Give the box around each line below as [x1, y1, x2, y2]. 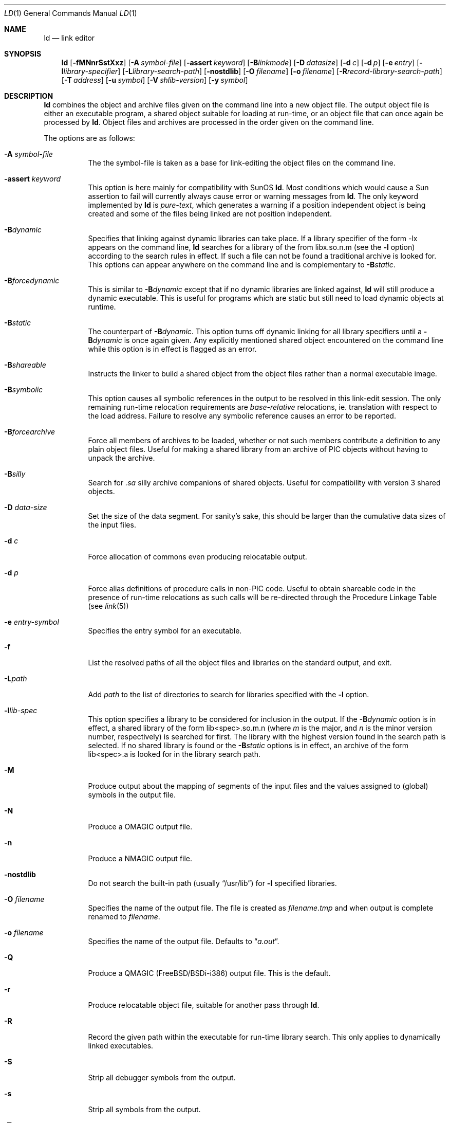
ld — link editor [44, 33, 95, 42]
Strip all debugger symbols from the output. [88, 1073, 236, 1082]
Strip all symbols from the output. [88, 1105, 201, 1114]
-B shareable [4, 360, 46, 369]
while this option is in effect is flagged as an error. [88, 345, 257, 353]
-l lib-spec [4, 706, 38, 715]
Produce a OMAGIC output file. [88, 822, 193, 831]
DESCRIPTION [4, 92, 53, 100]
